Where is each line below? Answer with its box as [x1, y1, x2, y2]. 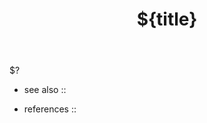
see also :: [23, 84, 67, 96]
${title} [136, 8, 198, 31]
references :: [23, 103, 77, 115]
